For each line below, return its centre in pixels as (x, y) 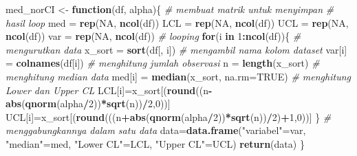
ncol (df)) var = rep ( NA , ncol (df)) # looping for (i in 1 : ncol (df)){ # (153, 36)
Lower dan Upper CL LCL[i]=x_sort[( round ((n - (109, 90)
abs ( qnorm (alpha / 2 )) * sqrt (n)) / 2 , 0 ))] (88, 103)
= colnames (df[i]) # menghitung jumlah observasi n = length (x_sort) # (163, 63)
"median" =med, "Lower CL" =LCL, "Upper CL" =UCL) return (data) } (155, 143)
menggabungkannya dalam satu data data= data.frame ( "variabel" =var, (156, 130)
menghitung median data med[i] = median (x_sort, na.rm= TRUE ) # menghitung (178, 76)
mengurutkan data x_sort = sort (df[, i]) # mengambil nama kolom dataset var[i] (176, 49)
